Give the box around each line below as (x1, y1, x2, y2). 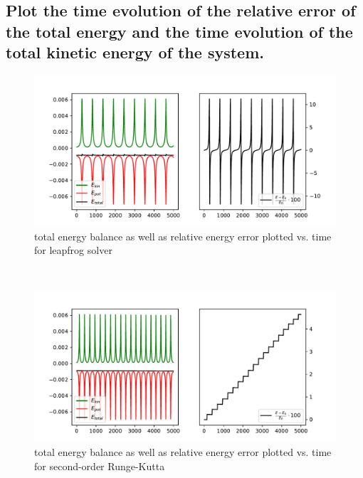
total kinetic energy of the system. (6, 41, 264, 63)
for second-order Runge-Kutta (34, 458, 165, 473)
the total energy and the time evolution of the (6, 20, 353, 42)
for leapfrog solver (34, 243, 112, 257)
